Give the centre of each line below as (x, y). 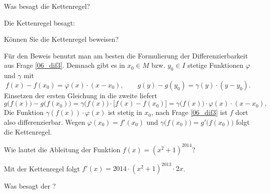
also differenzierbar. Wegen (45, 122)
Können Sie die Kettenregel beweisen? (61, 39)
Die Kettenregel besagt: (40, 22)
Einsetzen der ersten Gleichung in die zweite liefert (81, 95)
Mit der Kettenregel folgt (42, 168)
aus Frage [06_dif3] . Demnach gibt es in (65, 65)
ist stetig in (125, 112)
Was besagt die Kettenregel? (47, 6)
